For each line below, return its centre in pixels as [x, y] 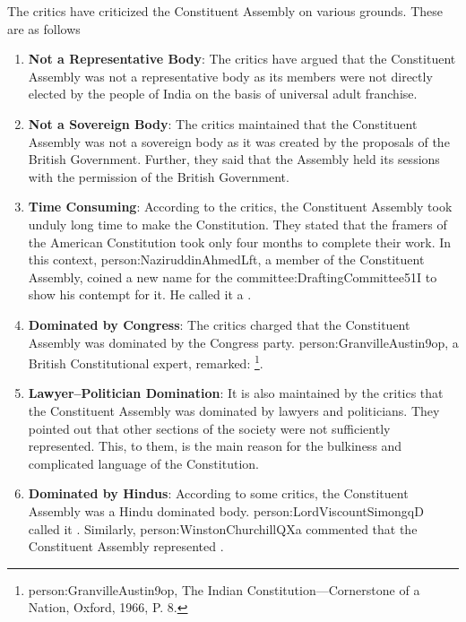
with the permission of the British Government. [159, 176]
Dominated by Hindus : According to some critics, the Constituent [218, 493]
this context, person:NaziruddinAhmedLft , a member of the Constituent [226, 259]
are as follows [44, 28]
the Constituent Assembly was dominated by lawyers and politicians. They [234, 410]
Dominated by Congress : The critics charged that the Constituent [219, 324]
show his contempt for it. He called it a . [140, 294]
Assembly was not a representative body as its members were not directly [230, 76]
